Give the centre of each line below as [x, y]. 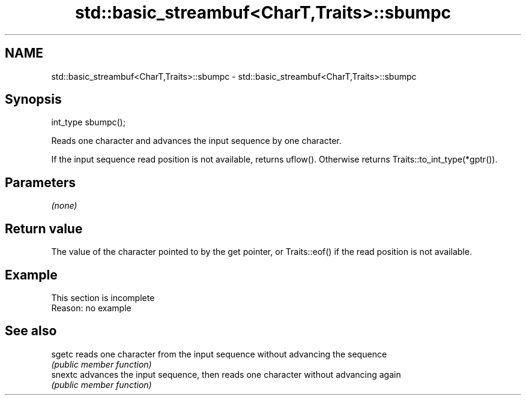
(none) [64, 206]
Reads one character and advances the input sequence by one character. [196, 141]
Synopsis [33, 100]
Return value [44, 228]
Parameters [40, 182]
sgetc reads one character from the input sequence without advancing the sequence [219, 354]
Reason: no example [91, 308]
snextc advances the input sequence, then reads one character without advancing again [226, 374]
